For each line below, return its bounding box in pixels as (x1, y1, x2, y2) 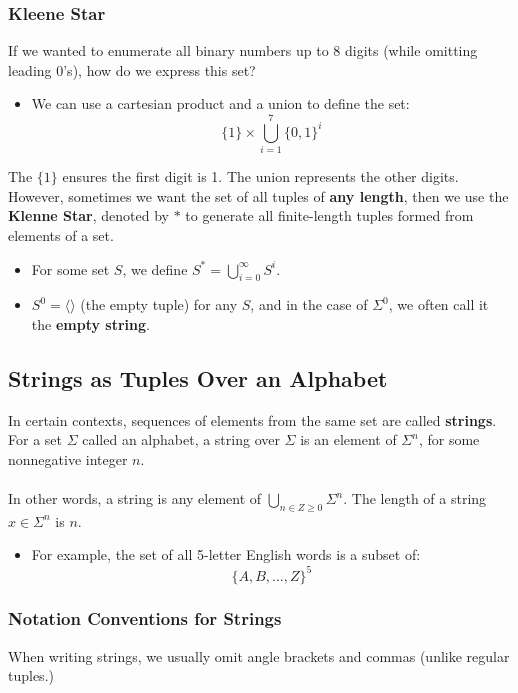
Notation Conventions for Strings (8, 606, 282, 631)
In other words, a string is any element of (8, 488, 262, 509)
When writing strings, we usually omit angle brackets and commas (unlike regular (8, 645, 510, 666)
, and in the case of (250, 294, 368, 315)
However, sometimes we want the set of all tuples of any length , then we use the (8, 185, 509, 206)
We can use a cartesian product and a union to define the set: (31, 93, 410, 114)
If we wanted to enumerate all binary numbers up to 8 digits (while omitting (8, 40, 478, 61)
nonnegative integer (8, 448, 128, 469)
